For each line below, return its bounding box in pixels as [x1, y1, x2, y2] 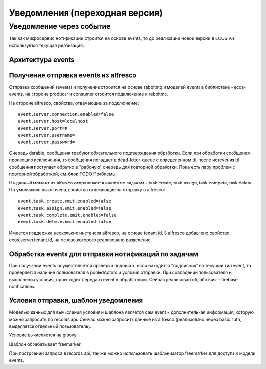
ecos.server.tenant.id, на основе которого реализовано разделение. [9, 237, 152, 243]
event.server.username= [18, 132, 75, 138]
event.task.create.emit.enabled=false [18, 198, 112, 204]
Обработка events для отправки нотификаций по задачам [9, 250, 199, 258]
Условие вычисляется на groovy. [9, 332, 78, 338]
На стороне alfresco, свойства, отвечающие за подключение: [9, 100, 139, 106]
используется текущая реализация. [9, 42, 84, 48]
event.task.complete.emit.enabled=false [18, 212, 117, 218]
